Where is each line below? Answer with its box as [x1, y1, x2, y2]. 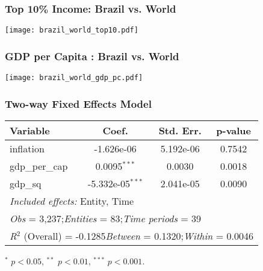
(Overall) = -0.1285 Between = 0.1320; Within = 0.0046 [23, 228, 253, 243]
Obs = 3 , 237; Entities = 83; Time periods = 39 [10, 211, 202, 225]
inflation [10, 141, 45, 155]
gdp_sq [10, 176, 42, 190]
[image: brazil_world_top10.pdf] [5, 26, 138, 35]
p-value [216, 123, 252, 137]
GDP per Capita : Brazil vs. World [5, 48, 179, 63]
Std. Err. [158, 123, 202, 137]
